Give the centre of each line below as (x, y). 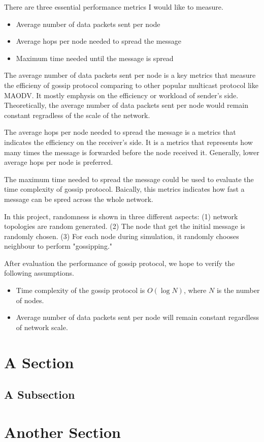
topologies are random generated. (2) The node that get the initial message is (125, 226)
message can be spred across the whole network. (79, 199)
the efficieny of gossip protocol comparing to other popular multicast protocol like (131, 85)
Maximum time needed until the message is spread (95, 58)
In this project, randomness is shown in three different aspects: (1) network (121, 216)
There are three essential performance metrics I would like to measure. (114, 7)
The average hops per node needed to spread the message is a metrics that (120, 132)
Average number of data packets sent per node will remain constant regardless (137, 317)
